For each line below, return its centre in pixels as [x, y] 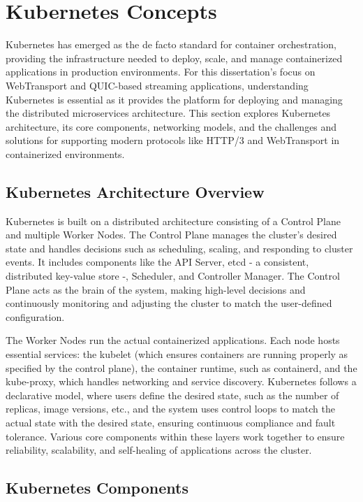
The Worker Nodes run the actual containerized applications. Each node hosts [173, 340]
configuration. [35, 316]
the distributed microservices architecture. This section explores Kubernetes [168, 113]
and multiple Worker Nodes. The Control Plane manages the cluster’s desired [171, 235]
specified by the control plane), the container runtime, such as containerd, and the [181, 367]
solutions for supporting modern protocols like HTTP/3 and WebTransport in [173, 140]
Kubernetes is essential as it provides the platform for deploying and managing [174, 99]
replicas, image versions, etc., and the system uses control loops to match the [170, 409]
